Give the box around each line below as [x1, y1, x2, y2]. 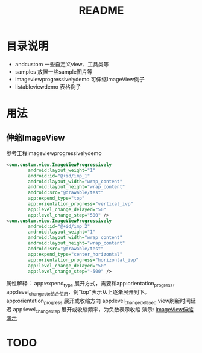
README [78, 4, 124, 17]
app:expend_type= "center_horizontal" [28, 251, 122, 257]
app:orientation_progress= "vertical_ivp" [28, 201, 134, 207]
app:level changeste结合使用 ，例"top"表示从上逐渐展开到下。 [6, 288, 150, 297]
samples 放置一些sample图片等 [14, 68, 93, 75]
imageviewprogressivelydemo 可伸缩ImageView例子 [14, 75, 145, 83]
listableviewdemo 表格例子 [14, 83, 81, 91]
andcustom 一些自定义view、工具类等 [14, 60, 109, 68]
